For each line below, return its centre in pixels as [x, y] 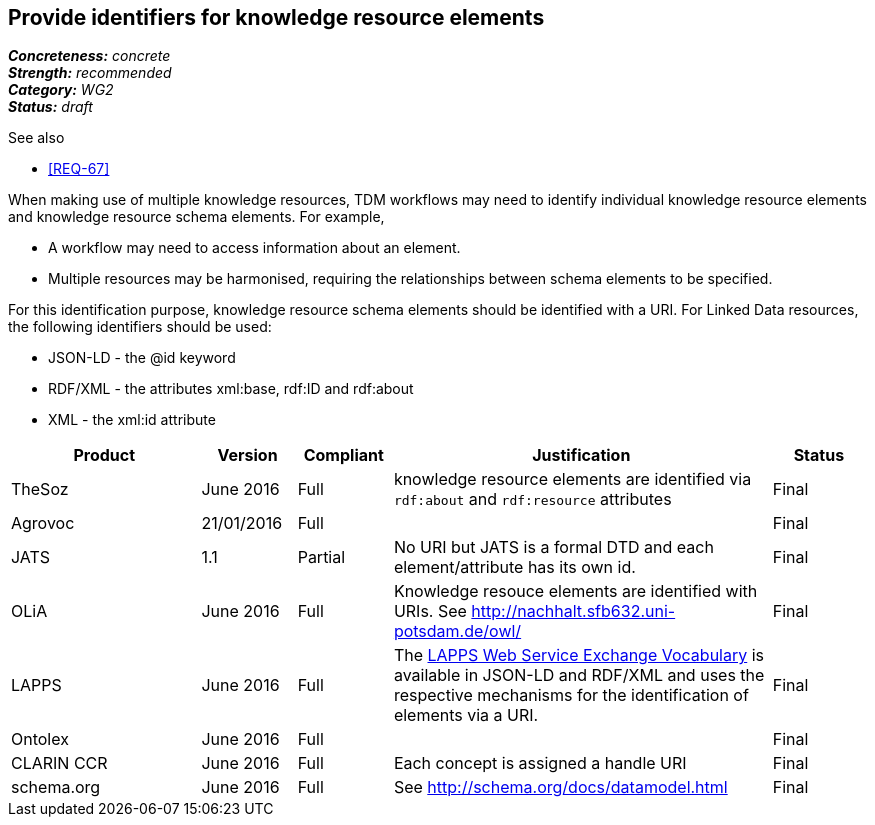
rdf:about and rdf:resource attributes [532, 499]
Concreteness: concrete [89, 56]
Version [247, 455]
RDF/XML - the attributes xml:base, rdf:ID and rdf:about [231, 389]
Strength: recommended [90, 73]
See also [36, 138]
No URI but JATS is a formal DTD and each [553, 547]
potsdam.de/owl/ [457, 631]
